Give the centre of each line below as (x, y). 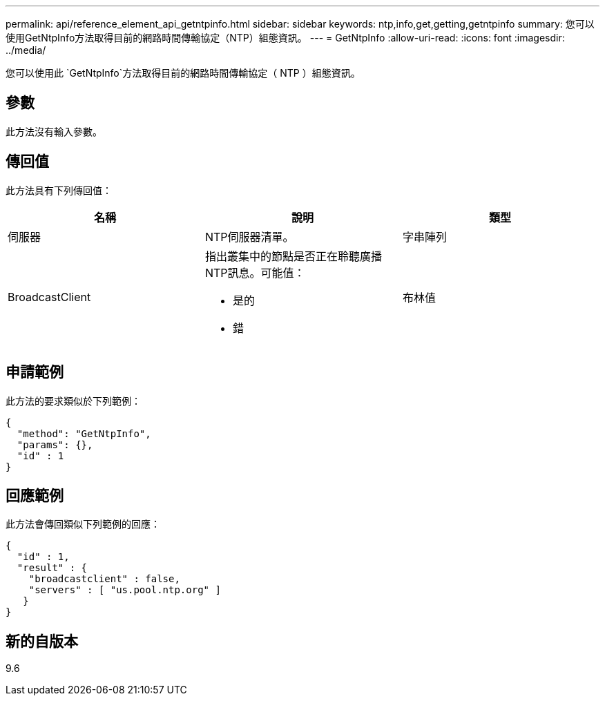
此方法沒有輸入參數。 (54, 131)
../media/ (26, 50)
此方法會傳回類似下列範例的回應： (83, 524)
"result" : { (52, 568)
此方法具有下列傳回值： (59, 190)
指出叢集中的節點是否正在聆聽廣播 (293, 256)
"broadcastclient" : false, (104, 579)
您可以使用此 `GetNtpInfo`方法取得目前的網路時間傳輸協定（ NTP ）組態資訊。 (183, 73)
